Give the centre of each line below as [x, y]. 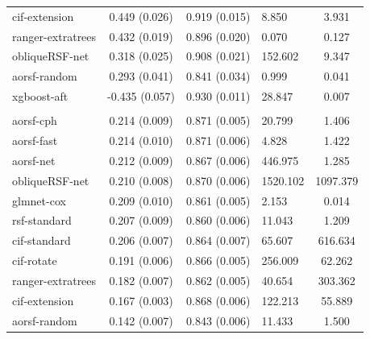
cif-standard [42, 240]
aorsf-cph [35, 120]
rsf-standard [42, 220]
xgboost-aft [40, 96]
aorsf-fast [35, 141]
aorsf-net [34, 160]
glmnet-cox [39, 200]
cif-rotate [35, 260]
